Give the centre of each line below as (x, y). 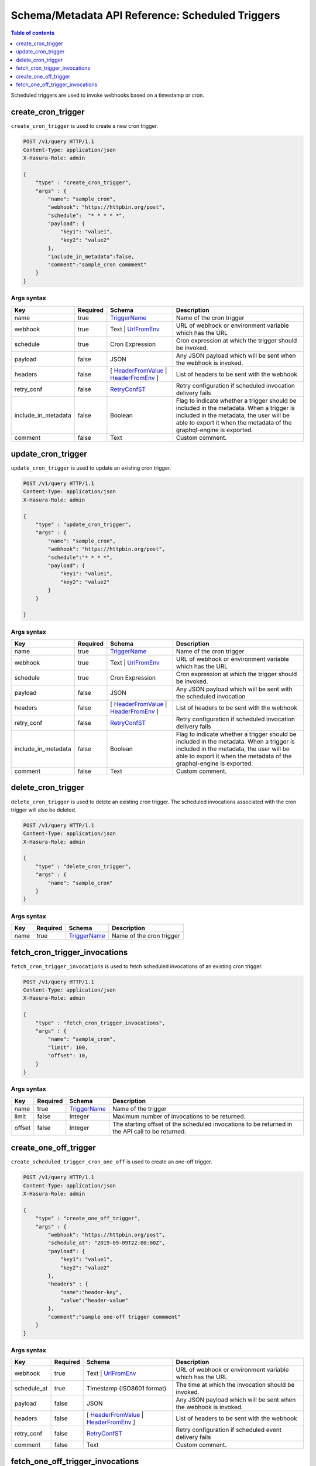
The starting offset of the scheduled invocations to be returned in (202, 1124)
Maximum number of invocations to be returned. (179, 1116)
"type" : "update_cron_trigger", (83, 525)
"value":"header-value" (94, 1301)
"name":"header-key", (91, 1292)
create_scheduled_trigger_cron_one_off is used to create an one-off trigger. (112, 1162)
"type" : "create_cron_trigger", (83, 183)
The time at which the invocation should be (235, 1385)
